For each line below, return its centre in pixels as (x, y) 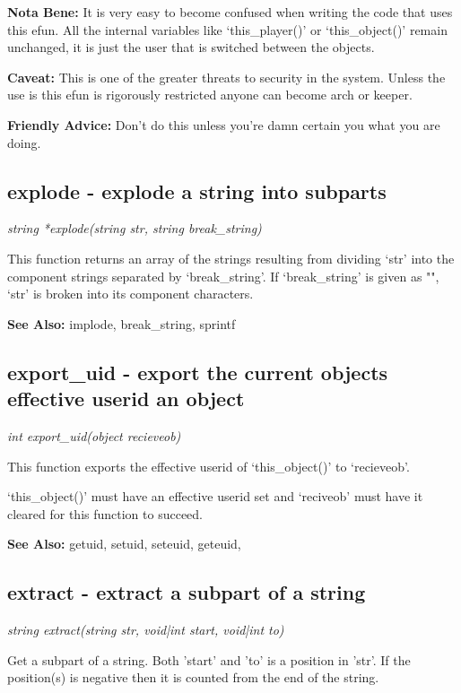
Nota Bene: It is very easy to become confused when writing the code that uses (230, 12)
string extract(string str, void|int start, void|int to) (146, 630)
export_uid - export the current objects (198, 372)
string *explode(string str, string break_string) (135, 228)
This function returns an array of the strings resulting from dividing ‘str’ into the (231, 258)
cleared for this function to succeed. (105, 513)
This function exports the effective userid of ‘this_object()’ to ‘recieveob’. (209, 466)
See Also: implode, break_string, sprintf (122, 323)
